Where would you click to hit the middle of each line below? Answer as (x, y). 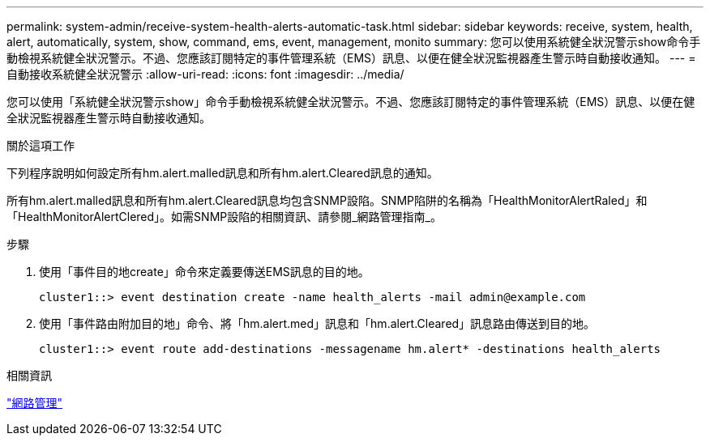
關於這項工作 (41, 145)
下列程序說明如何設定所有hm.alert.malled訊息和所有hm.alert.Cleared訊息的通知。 (222, 173)
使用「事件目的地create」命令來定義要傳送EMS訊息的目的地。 (204, 272)
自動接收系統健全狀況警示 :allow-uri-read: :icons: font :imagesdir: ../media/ (205, 74)
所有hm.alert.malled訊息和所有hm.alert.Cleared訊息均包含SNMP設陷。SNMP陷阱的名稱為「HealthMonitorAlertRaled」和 (327, 200)
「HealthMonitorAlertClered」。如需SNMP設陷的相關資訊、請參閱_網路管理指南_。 (224, 217)
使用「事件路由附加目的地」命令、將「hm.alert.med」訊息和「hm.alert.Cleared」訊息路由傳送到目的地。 (317, 323)
